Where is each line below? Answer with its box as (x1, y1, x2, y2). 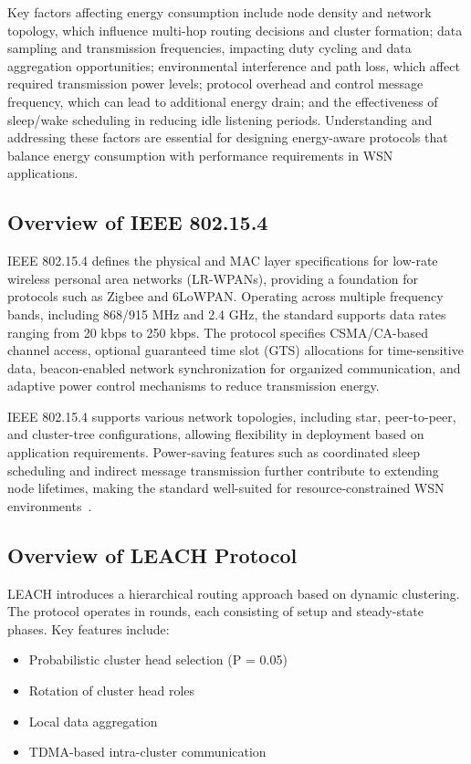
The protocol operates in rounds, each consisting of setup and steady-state (7, 602, 424, 621)
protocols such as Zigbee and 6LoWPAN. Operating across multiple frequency (7, 287, 444, 306)
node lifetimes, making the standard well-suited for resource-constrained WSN (7, 478, 445, 497)
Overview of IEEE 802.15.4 (7, 208, 268, 236)
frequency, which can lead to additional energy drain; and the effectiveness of (7, 91, 438, 110)
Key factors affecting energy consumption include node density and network (7, 3, 432, 21)
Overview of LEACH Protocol (7, 540, 298, 569)
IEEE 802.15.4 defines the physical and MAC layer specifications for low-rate (7, 251, 438, 270)
